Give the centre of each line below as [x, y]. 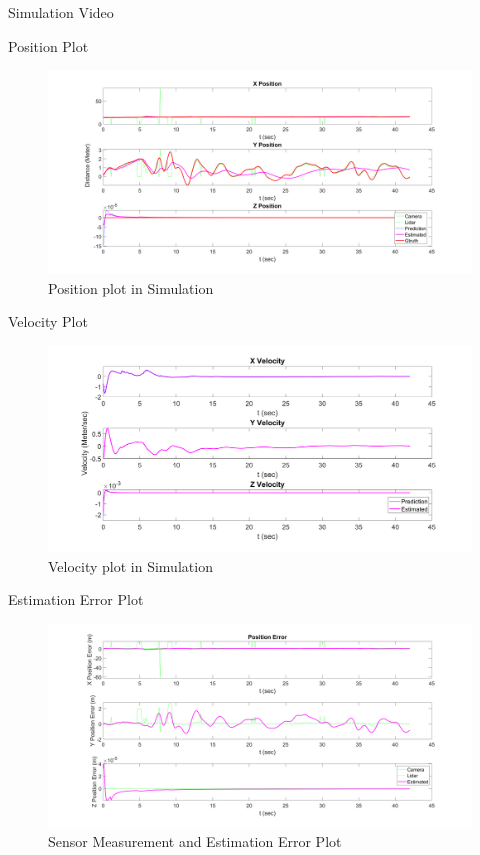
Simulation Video [61, 12]
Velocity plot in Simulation [130, 565]
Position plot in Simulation [131, 287]
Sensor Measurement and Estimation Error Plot [195, 841]
